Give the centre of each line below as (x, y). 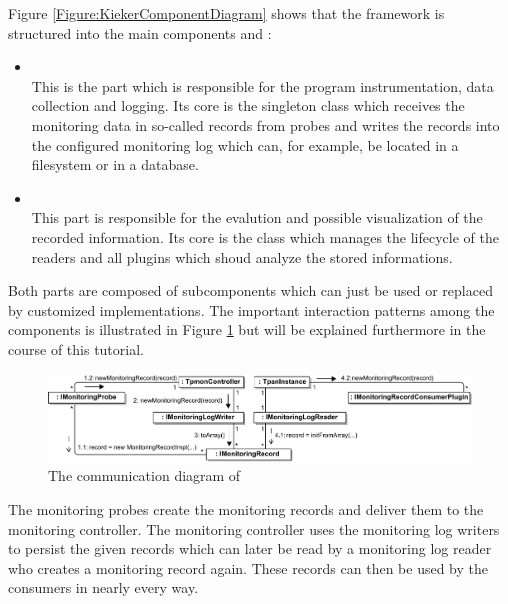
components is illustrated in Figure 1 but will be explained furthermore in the (247, 329)
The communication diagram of (144, 475)
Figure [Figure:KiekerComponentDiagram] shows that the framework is (226, 13)
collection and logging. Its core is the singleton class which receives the (248, 105)
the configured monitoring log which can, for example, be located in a (245, 144)
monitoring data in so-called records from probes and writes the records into (265, 124)
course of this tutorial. (76, 348)
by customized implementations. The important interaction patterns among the (251, 309)
